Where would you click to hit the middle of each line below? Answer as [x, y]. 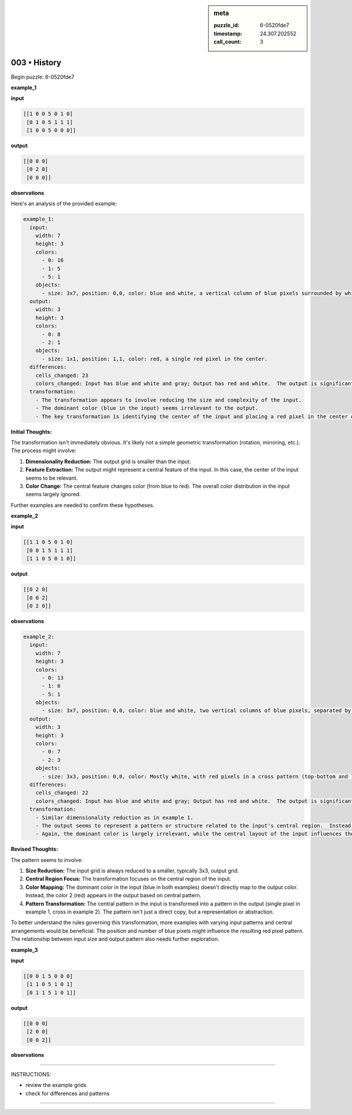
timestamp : [228, 33]
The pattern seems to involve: [47, 860]
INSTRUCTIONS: [31, 1074]
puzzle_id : [227, 25]
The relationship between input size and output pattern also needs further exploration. [115, 939]
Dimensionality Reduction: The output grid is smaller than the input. [108, 462]
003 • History [36, 63]
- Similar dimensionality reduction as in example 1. [114, 817]
